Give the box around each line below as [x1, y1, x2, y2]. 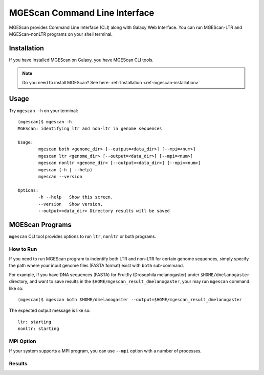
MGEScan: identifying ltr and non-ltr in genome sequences [18, 126, 162, 132]
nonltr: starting [18, 326, 59, 331]
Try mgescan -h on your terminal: [9, 108, 78, 114]
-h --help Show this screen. [38, 194, 113, 200]
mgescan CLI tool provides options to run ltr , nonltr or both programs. [9, 233, 156, 239]
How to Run [9, 245, 37, 252]
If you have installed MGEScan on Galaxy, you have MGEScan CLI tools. [9, 57, 154, 63]
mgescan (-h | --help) [38, 167, 93, 172]
